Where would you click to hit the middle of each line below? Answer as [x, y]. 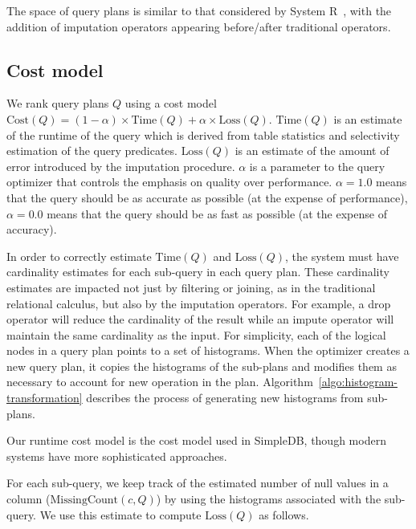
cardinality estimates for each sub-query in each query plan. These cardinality [198, 272]
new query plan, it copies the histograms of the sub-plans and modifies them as [202, 366]
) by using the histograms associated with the [269, 499]
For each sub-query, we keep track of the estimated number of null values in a [198, 483]
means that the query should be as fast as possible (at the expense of [217, 213]
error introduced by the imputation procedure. [121, 166]
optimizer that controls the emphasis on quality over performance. [169, 182]
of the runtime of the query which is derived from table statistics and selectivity [203, 134]
